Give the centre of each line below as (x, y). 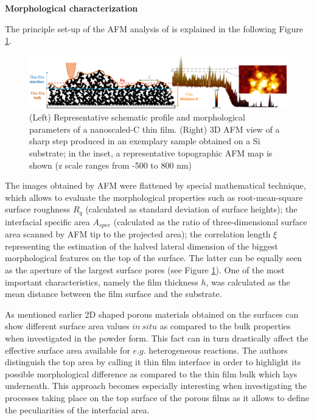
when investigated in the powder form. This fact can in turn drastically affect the (157, 338)
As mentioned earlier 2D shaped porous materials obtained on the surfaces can (152, 314)
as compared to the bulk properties (225, 326)
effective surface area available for (68, 350)
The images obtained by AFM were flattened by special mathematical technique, (155, 185)
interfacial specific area (47, 221)
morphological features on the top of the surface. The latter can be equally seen (154, 258)
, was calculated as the (248, 282)
